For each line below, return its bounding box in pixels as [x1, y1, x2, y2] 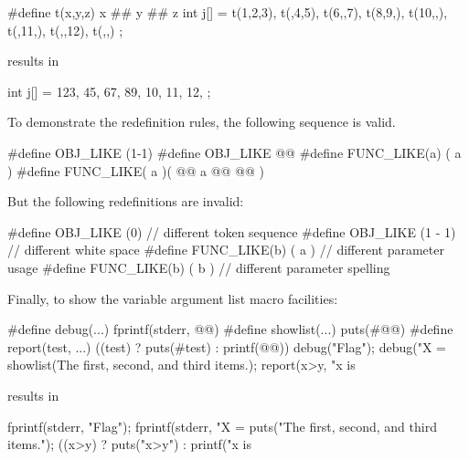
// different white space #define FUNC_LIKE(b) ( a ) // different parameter [7, 240, 444, 259]
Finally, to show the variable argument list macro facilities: [7, 288, 338, 308]
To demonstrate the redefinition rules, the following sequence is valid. [7, 112, 396, 131]
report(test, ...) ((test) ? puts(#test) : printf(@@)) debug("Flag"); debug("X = [7, 337, 446, 356]
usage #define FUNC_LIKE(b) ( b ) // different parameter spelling [7, 257, 390, 277]
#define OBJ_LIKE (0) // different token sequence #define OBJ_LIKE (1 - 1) [7, 222, 456, 241]
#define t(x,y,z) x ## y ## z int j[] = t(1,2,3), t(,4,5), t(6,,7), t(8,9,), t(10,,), [7, 3, 448, 21]
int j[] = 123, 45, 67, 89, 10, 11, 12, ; [7, 81, 211, 100]
